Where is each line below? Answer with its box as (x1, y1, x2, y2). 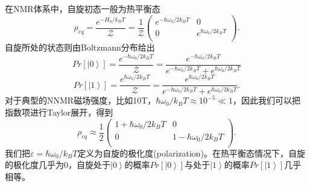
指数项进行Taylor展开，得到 (5, 106, 113, 119)
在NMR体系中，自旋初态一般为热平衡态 (5, 2, 160, 14)
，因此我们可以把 (233, 94, 301, 107)
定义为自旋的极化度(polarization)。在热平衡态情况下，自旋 (77, 146, 306, 159)
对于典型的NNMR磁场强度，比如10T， (5, 94, 156, 107)
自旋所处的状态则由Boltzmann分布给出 (5, 40, 155, 53)
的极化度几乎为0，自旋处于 (5, 158, 110, 171)
